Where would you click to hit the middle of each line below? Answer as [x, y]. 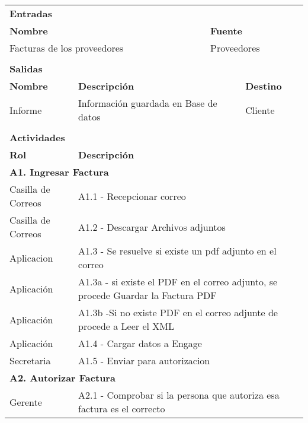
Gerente [26, 402]
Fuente [227, 31]
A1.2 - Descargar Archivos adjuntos [152, 227]
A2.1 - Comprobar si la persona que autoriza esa [179, 395]
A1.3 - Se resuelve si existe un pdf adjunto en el [177, 251]
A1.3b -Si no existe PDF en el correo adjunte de [178, 312]
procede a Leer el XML [126, 326]
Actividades [37, 137]
